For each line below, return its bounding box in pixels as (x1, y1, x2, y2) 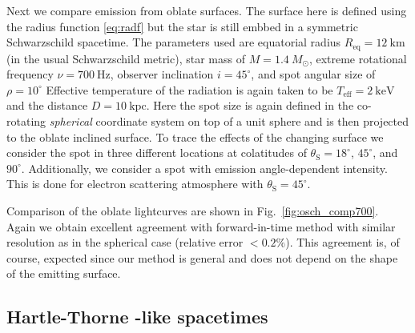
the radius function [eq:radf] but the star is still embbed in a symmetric (6, 18, 358, 34)
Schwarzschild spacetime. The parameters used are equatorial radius (6, 34, 341, 50)
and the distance (6, 97, 88, 114)
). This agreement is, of (285, 234, 400, 251)
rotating (6, 113, 46, 130)
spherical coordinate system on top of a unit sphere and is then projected (49, 113, 409, 130)
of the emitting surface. (6, 265, 121, 282)
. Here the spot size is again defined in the (146, 97, 354, 114)
